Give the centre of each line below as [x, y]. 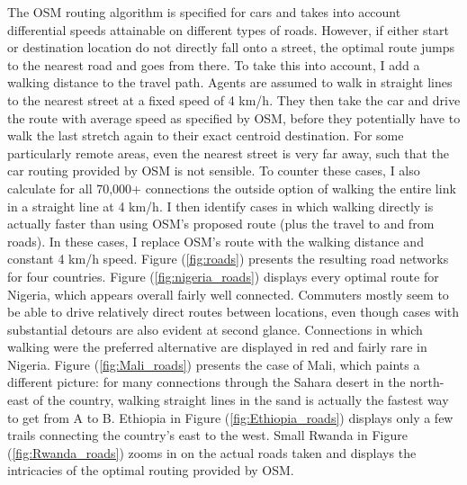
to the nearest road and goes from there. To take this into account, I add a [214, 64]
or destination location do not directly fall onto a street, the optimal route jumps [231, 47]
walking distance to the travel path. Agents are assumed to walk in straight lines [230, 82]
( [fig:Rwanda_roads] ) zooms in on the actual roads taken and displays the [212, 452]
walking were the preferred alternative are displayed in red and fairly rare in [217, 347]
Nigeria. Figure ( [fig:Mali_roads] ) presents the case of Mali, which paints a [214, 364]
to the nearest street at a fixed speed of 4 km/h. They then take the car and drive [234, 99]
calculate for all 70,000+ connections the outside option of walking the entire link [232, 188]
